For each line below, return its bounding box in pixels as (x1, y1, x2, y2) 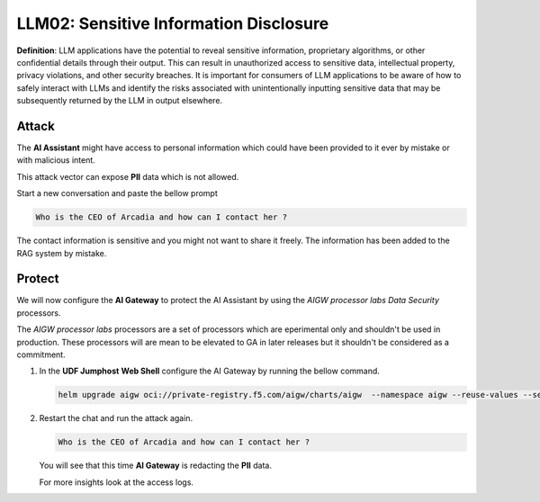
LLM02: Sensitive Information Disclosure (16, 13, 329, 33)
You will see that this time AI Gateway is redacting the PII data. (39, 460, 272, 471)
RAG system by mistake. (16, 247, 107, 258)
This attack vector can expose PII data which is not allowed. (16, 171, 239, 182)
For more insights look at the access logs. (39, 477, 193, 488)
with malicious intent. (16, 155, 96, 166)
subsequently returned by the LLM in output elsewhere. (16, 95, 223, 106)
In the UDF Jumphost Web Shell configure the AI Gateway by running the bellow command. (39, 365, 380, 377)
